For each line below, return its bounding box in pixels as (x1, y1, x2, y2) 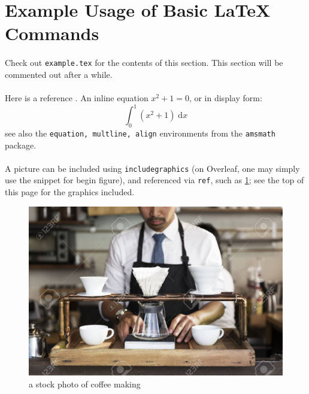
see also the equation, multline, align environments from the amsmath (5, 126, 275, 139)
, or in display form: (189, 92, 262, 104)
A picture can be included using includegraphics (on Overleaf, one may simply (5, 162, 300, 174)
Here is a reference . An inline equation (5, 92, 149, 104)
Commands (5, 21, 99, 46)
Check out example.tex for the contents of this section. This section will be (5, 56, 283, 69)
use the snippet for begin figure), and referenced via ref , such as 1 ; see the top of (5, 174, 304, 186)
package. (5, 138, 37, 151)
